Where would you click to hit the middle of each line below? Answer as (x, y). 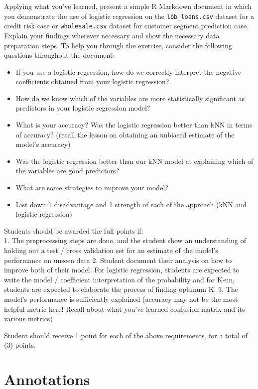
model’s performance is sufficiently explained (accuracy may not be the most (121, 299)
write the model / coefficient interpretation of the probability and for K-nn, (120, 279)
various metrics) (28, 319)
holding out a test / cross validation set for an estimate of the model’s (111, 250)
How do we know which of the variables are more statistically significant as (130, 98)
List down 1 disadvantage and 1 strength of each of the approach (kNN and (131, 204)
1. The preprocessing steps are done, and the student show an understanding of (125, 240)
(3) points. (20, 345)
